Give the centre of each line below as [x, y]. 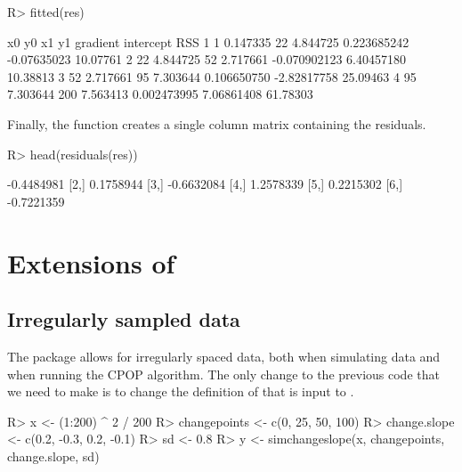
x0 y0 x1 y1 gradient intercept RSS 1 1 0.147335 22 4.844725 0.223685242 [208, 41]
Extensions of [91, 262]
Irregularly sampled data [124, 319]
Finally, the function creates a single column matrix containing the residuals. [217, 123]
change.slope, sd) [53, 456]
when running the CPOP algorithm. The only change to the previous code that [223, 374]
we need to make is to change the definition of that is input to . [181, 391]
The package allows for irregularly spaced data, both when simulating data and [224, 356]
